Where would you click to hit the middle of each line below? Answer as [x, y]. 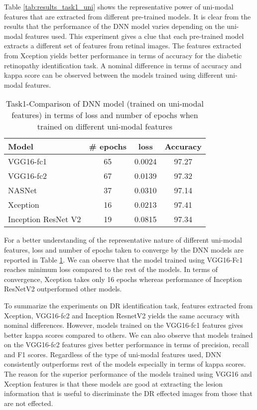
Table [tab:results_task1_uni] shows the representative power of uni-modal [119, 6]
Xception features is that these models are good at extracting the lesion [114, 383]
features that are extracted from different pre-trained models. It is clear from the [128, 16]
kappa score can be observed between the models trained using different [114, 75]
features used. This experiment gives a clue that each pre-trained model [134, 36]
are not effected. [29, 403]
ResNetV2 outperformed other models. [63, 289]
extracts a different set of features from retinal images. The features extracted [123, 46]
